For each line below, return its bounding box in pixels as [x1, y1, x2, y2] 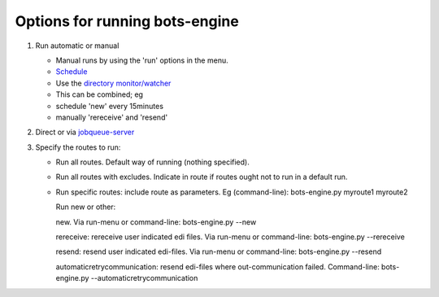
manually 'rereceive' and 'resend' [55, 112, 168, 122]
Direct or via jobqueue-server [35, 127, 135, 138]
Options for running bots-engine [15, 12, 239, 30]
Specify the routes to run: [35, 142, 121, 152]
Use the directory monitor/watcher [55, 78, 172, 88]
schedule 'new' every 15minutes [55, 101, 164, 111]
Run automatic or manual [35, 41, 120, 50]
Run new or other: [55, 202, 116, 212]
